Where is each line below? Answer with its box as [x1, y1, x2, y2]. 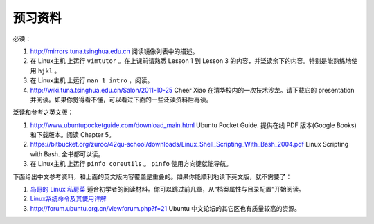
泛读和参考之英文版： [12, 108, 74, 117]
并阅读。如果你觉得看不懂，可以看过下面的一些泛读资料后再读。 [30, 95, 213, 104]
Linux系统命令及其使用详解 [30, 194, 107, 203]
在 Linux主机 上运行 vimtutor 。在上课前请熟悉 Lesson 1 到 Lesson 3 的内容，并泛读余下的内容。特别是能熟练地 [30, 57, 352, 65]
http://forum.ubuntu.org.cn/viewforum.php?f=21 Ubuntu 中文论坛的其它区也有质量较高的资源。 [30, 204, 301, 212]
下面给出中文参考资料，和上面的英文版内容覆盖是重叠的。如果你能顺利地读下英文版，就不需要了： [12, 172, 292, 180]
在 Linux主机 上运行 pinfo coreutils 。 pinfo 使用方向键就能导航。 [30, 160, 232, 168]
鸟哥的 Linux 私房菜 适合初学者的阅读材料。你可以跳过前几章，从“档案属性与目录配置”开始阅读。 [30, 185, 305, 194]
